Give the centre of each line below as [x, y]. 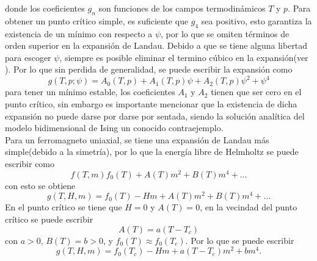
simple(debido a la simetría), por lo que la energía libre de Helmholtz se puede [152, 152]
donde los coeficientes [45, 8]
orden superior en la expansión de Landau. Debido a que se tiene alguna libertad [156, 45]
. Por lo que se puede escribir [240, 240]
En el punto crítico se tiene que [64, 207]
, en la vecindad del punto [249, 207]
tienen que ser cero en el [256, 92]
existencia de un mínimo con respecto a [79, 33]
